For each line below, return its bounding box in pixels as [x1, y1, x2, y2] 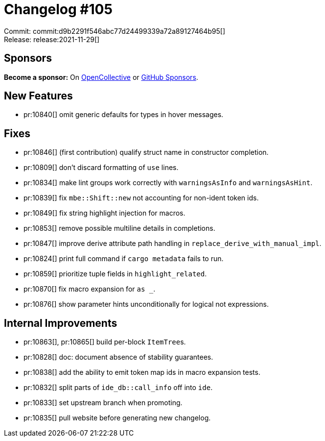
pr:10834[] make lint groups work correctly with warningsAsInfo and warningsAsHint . [23, 178, 313, 187]
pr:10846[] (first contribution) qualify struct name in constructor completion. [23, 148, 269, 157]
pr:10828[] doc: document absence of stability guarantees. [23, 353, 213, 362]
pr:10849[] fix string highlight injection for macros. [23, 209, 186, 218]
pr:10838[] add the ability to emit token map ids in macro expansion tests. [23, 368, 260, 377]
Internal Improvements [4, 317, 117, 329]
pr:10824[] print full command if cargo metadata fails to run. [23, 254, 224, 263]
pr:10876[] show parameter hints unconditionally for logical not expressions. [23, 300, 269, 309]
